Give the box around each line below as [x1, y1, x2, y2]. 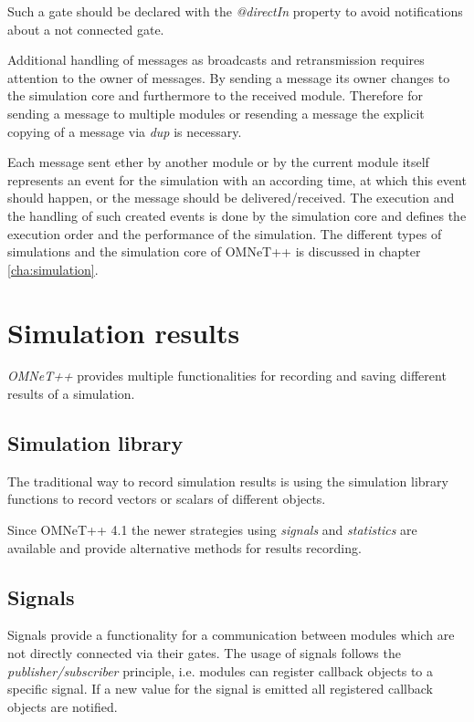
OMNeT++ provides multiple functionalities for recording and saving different [7, 366, 447, 385]
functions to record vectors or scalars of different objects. [7, 489, 326, 508]
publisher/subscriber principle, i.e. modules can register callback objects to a [7, 661, 434, 680]
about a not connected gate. [7, 19, 164, 38]
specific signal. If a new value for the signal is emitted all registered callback [7, 679, 433, 698]
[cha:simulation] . [7, 259, 99, 278]
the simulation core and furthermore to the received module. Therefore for [7, 86, 423, 105]
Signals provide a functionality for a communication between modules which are [7, 625, 455, 644]
